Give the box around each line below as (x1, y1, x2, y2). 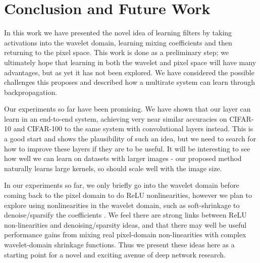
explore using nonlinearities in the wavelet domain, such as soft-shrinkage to (4, 199, 240, 210)
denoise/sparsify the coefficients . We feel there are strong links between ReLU (4, 209, 247, 220)
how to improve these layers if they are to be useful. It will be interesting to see (4, 143, 250, 153)
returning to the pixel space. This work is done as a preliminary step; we (4, 47, 229, 58)
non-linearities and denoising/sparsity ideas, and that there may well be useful (4, 219, 247, 230)
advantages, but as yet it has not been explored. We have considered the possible (4, 67, 254, 77)
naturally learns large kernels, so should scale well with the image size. (4, 163, 222, 173)
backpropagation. (4, 86, 58, 97)
